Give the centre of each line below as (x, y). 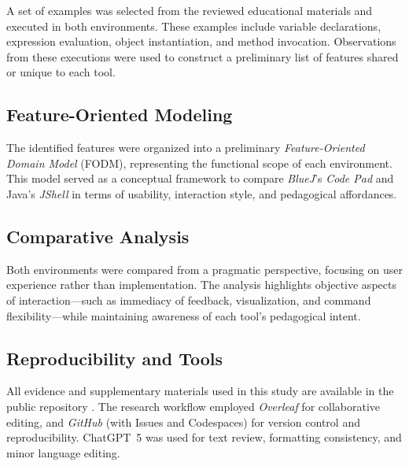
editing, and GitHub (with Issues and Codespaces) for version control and (183, 422)
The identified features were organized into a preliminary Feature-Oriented (186, 148)
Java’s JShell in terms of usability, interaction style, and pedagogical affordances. (202, 193)
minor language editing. (63, 452)
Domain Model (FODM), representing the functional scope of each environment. (199, 163)
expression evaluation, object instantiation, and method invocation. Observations (201, 41)
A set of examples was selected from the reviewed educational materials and (190, 10)
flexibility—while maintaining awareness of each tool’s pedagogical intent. (184, 315)
